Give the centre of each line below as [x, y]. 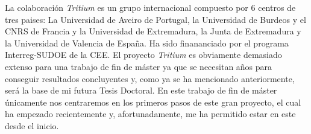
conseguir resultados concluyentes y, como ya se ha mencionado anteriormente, [150, 78]
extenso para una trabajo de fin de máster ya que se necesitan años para [139, 66]
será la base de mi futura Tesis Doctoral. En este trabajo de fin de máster [141, 90]
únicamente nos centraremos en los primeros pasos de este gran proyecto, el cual [153, 102]
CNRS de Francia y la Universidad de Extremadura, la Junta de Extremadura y [153, 31]
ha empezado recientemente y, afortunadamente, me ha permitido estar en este [150, 114]
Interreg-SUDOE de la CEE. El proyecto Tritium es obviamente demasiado [143, 55]
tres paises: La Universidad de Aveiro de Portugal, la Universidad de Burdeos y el [155, 19]
